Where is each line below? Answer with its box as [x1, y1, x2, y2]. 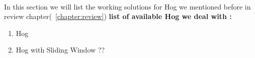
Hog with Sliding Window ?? [16, 44, 105, 55]
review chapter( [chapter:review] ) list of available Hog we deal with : [4, 11, 232, 21]
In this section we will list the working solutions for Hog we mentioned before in [4, 1, 251, 11]
